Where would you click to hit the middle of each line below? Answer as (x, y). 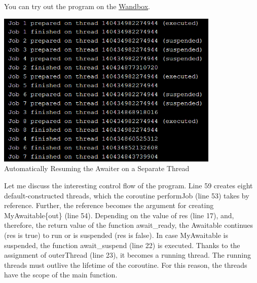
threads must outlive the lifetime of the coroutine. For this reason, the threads (126, 265)
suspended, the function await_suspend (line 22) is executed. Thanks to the (122, 245)
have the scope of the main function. (61, 275)
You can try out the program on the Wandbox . (77, 6)
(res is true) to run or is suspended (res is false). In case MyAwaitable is (116, 235)
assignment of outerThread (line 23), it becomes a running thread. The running (127, 255)
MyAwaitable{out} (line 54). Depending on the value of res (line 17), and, (119, 215)
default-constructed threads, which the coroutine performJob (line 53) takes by (127, 195)
